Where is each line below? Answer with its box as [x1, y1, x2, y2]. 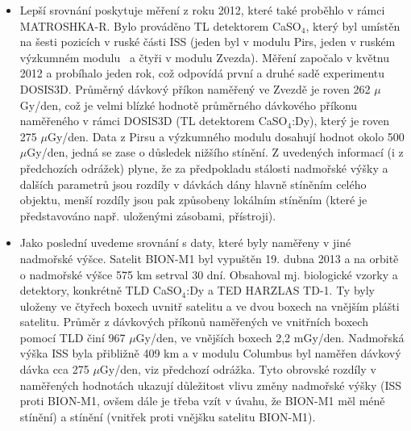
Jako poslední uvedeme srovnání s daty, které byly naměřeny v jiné [19, 234, 351, 251]
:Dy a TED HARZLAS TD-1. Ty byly [186, 282, 375, 299]
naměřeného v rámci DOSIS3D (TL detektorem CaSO [19, 112, 288, 129]
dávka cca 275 [19, 361, 89, 378]
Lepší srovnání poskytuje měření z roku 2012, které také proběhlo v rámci [19, 2, 385, 18]
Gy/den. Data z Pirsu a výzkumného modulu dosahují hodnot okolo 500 [47, 128, 405, 144]
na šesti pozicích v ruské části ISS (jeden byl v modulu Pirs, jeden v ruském [19, 33, 396, 50]
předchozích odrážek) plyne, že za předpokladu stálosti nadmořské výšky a [19, 159, 388, 176]
